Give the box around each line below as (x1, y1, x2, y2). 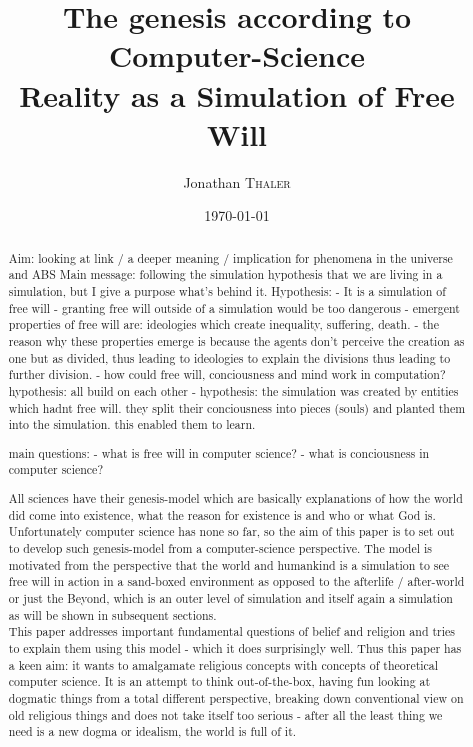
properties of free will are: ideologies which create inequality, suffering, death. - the (8, 316, 439, 333)
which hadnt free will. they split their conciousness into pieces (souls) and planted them (8, 399, 466, 416)
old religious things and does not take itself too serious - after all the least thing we (8, 706, 443, 723)
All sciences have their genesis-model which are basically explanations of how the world (8, 489, 463, 506)
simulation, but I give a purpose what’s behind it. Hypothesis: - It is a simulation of (8, 282, 446, 299)
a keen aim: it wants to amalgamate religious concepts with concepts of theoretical (8, 656, 439, 673)
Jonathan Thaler (183, 171, 291, 192)
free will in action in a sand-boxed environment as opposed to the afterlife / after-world (8, 573, 465, 590)
